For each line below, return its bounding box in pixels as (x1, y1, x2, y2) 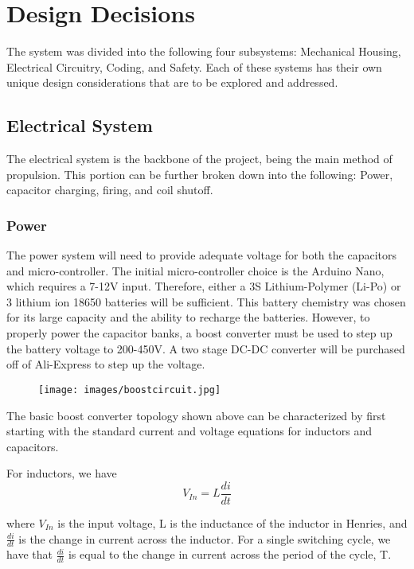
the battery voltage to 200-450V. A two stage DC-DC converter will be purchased (6, 340, 405, 357)
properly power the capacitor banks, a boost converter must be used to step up (6, 325, 393, 341)
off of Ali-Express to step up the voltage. (6, 356, 205, 372)
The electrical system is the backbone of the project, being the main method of (6, 150, 393, 167)
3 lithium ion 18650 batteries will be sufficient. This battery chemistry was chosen (6, 293, 406, 310)
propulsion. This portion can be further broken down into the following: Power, (6, 166, 393, 182)
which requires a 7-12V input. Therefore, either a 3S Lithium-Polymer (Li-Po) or (6, 278, 401, 294)
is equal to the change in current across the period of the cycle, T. (68, 546, 392, 563)
